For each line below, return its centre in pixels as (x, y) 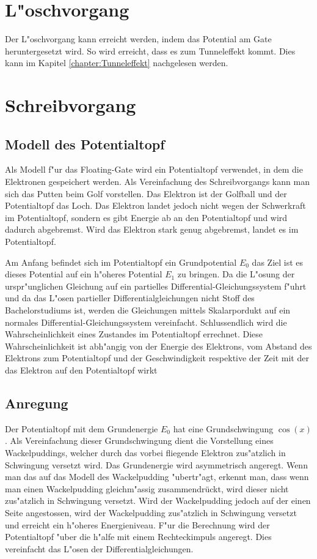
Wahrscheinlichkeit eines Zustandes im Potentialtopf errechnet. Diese (134, 334)
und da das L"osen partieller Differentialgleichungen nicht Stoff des (130, 298)
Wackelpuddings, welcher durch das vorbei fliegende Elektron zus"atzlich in (145, 452)
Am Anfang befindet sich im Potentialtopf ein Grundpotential (121, 262)
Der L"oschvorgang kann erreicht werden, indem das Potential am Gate (138, 39)
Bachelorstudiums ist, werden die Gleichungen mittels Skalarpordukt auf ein (148, 310)
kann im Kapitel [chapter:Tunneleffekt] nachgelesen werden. (117, 63)
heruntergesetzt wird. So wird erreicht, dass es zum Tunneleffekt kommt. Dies (150, 51)
